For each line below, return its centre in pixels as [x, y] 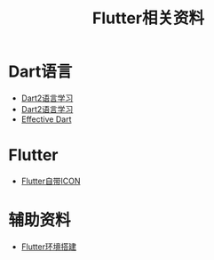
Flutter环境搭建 [49, 247]
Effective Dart [46, 119]
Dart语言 [40, 72]
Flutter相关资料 [148, 18]
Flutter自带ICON [51, 181]
